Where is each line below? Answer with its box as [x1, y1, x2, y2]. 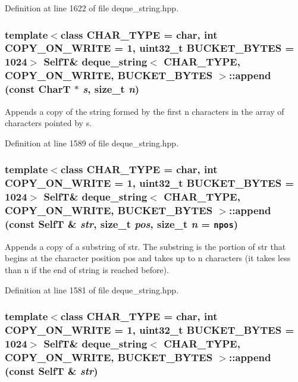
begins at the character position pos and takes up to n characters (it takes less [5, 252, 291, 264]
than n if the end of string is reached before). [5, 263, 170, 275]
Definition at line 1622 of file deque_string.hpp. [5, 2, 179, 14]
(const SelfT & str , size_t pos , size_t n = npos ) [5, 216, 239, 231]
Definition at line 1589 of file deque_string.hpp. [5, 136, 179, 149]
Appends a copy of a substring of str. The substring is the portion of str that [5, 240, 286, 252]
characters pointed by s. [5, 117, 92, 129]
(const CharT [5, 82, 71, 96]
